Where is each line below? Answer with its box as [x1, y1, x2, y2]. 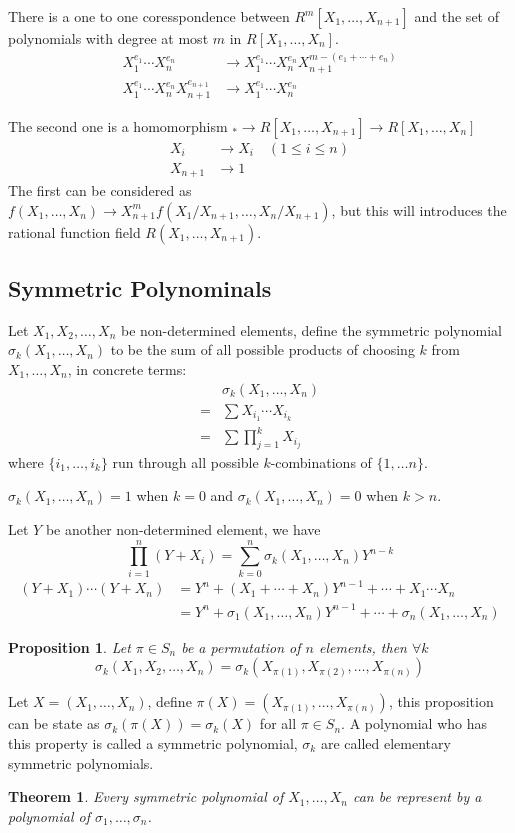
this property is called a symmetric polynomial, [8, 733, 298, 754]
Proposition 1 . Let [8, 636, 131, 657]
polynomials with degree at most [8, 28, 209, 48]
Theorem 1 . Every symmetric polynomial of [8, 786, 284, 807]
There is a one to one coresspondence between [8, 6, 290, 26]
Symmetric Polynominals [8, 273, 272, 304]
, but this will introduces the [331, 199, 507, 220]
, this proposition [388, 691, 494, 712]
